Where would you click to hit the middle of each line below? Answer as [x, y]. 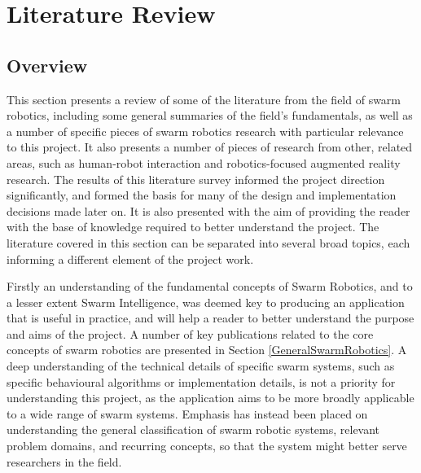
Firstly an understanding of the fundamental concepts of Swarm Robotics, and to [210, 286]
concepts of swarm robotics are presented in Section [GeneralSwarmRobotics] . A [207, 350]
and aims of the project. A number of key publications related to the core [190, 333]
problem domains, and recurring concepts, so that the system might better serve [207, 446]
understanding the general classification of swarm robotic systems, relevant [193, 429]
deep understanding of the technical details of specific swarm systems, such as [201, 366]
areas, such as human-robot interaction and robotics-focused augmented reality [204, 162]
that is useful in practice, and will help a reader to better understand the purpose [210, 318]
